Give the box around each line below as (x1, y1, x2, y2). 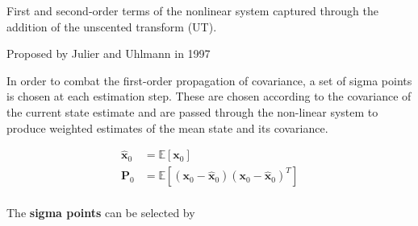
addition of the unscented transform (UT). (6, 18, 217, 35)
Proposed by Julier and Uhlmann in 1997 (6, 45, 211, 62)
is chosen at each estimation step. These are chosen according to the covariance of (6, 88, 412, 105)
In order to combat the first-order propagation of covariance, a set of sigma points (6, 72, 412, 88)
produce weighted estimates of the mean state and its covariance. (6, 119, 328, 136)
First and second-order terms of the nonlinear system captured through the (6, 2, 378, 18)
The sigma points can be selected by (6, 204, 195, 221)
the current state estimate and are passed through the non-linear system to (6, 103, 378, 120)
